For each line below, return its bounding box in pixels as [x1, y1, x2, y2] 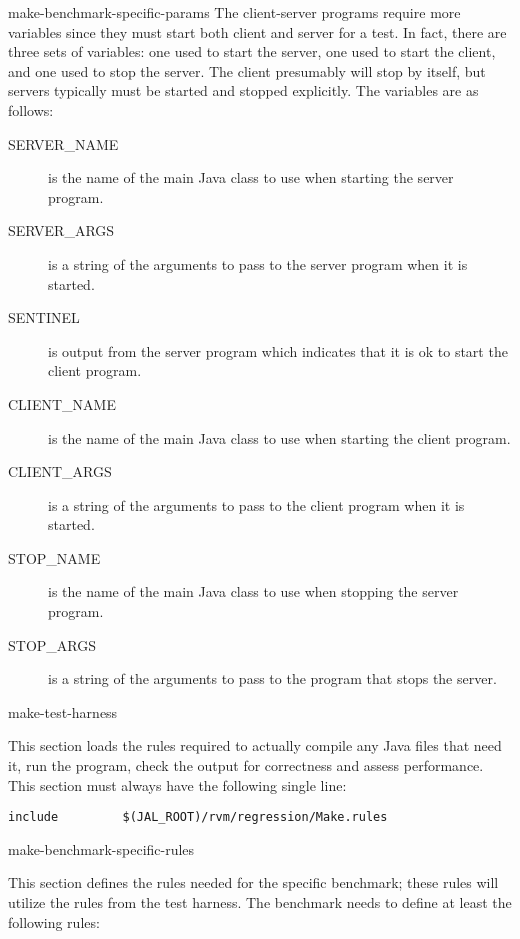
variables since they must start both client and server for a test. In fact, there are [8, 21, 507, 42]
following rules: [8, 911, 100, 932]
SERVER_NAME [8, 133, 119, 154]
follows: [8, 99, 54, 120]
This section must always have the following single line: [8, 774, 347, 795]
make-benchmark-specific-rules [8, 838, 195, 859]
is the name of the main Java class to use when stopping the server [48, 581, 459, 602]
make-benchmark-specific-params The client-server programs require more [8, 2, 461, 22]
